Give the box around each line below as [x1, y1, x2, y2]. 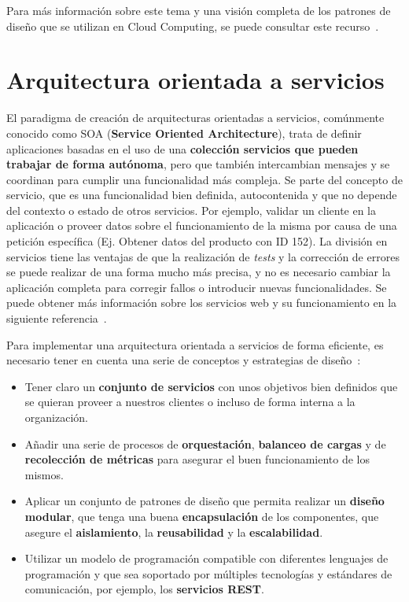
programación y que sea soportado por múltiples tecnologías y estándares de [24, 565, 392, 582]
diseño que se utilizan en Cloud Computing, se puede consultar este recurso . [6, 17, 379, 34]
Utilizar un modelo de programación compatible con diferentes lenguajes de [24, 550, 389, 567]
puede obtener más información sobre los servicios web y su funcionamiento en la [6, 294, 397, 311]
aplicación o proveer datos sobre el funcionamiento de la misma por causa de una [6, 217, 397, 234]
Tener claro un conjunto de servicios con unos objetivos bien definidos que [24, 378, 398, 394]
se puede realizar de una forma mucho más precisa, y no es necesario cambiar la [6, 264, 391, 280]
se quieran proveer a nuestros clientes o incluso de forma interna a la [24, 393, 356, 410]
